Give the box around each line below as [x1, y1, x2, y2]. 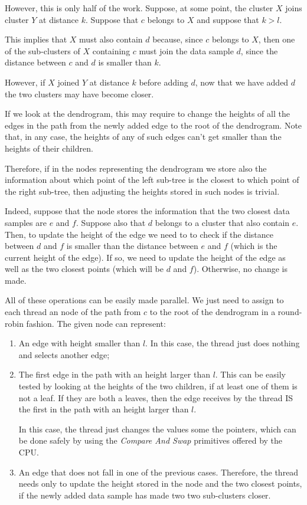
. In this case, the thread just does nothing [145, 337, 300, 349]
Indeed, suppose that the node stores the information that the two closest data [5, 205, 290, 217]
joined [57, 76, 80, 88]
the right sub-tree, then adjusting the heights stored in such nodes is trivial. [5, 185, 280, 197]
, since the [240, 44, 278, 57]
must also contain [79, 33, 143, 45]
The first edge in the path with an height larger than [18, 368, 210, 381]
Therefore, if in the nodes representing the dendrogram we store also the [5, 162, 267, 174]
